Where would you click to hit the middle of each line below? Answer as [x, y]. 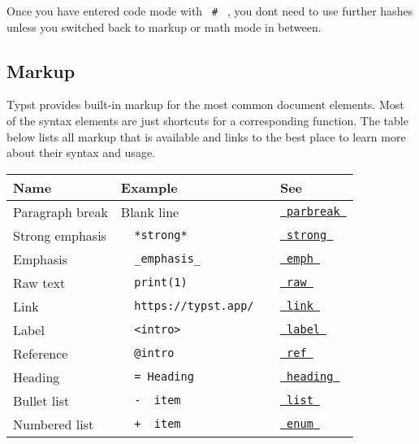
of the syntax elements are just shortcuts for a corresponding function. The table [207, 121]
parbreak [313, 212]
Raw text [39, 282]
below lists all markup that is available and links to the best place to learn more [206, 136]
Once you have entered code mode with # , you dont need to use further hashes [210, 11]
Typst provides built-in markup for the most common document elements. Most [205, 104]
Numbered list [54, 424]
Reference [41, 353]
